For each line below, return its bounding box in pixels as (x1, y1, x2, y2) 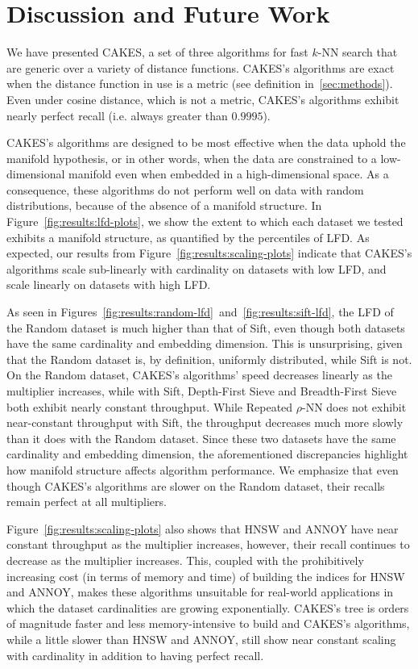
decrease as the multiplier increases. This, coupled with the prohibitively (6, 551, 364, 568)
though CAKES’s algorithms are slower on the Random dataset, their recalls (6, 477, 385, 494)
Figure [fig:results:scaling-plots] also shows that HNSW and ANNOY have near (6, 520, 399, 537)
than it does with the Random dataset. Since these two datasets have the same (6, 429, 396, 446)
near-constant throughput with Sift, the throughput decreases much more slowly (6, 414, 404, 431)
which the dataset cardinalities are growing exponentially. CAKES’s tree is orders (6, 599, 409, 616)
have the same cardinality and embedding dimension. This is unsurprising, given (6, 335, 403, 352)
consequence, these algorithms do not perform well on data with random (6, 181, 364, 198)
